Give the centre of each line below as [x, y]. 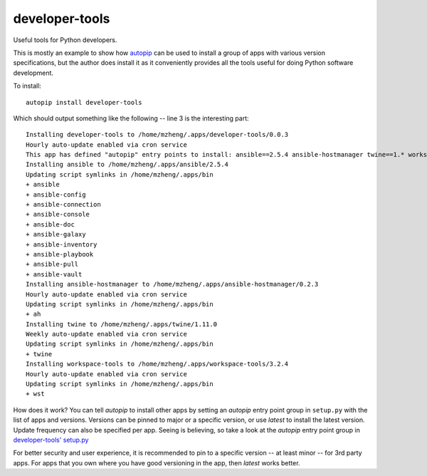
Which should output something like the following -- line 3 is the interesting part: [131, 118]
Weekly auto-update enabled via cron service [107, 334]
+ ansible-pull [52, 264]
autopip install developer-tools [84, 102]
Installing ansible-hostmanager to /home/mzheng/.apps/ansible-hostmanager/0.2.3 [172, 284]
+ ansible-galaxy [56, 234]
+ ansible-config [56, 195]
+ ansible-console [58, 214]
